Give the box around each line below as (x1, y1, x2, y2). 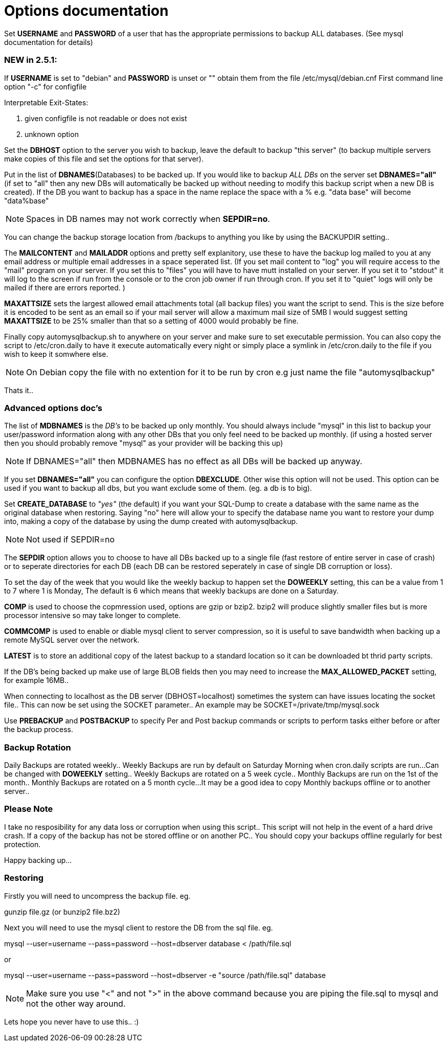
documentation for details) (4, 37, 93, 47)
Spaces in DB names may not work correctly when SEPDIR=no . (26, 213, 270, 224)
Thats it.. (4, 385, 33, 395)
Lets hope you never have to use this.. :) (4, 1017, 139, 1026)
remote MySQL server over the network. (4, 635, 140, 645)
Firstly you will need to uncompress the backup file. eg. (4, 891, 191, 900)
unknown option (25, 129, 79, 139)
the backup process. (4, 725, 73, 734)
